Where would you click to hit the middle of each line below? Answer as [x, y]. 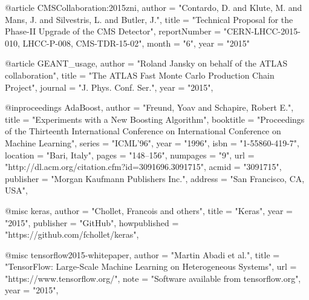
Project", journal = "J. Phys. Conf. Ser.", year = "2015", [109, 87]
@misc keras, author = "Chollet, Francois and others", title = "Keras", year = [149, 210]
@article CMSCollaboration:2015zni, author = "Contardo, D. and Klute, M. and [154, 7]
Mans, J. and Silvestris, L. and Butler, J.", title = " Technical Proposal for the [149, 19]
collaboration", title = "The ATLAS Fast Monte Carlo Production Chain [140, 75]
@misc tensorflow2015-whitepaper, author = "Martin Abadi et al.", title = [142, 254]
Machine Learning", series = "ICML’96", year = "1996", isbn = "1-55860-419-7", [152, 142]
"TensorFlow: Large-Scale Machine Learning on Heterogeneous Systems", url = [151, 266]
